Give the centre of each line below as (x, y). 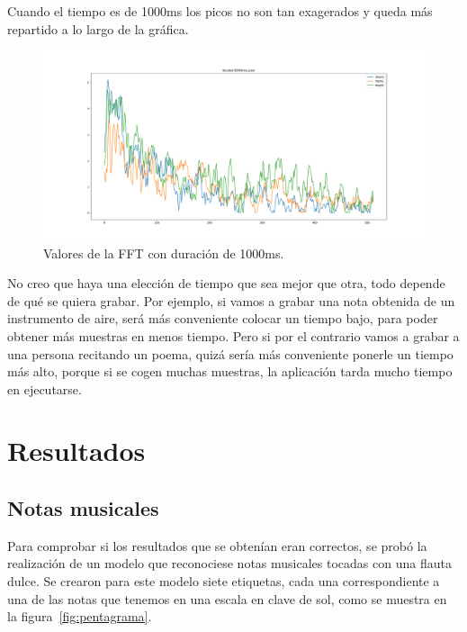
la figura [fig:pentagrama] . (80, 616)
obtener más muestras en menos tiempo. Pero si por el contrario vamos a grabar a (233, 335)
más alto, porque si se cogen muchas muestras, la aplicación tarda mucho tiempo (230, 371)
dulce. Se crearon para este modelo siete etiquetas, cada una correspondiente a (224, 581)
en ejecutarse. (45, 388)
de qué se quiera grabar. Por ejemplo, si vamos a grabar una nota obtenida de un (231, 300)
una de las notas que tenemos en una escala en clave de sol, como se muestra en (227, 598)
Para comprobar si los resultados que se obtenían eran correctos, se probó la (217, 545)
